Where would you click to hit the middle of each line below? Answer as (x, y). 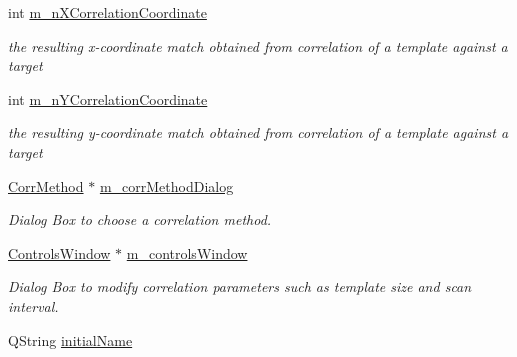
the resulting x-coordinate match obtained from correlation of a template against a (258, 45)
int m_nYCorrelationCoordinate (108, 98)
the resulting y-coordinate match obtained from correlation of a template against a (258, 132)
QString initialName (70, 339)
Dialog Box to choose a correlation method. (140, 219)
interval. (33, 305)
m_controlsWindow (187, 252)
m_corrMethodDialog (166, 185)
